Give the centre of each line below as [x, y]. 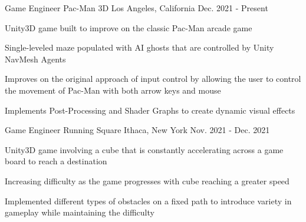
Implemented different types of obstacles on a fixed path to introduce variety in [148, 201]
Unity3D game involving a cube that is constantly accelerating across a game [144, 149]
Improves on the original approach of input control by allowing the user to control [153, 79]
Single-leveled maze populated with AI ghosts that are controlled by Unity [139, 47]
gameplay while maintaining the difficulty [80, 212]
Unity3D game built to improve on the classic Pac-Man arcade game [129, 27]
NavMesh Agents [35, 59]
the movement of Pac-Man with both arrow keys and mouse [113, 90]
